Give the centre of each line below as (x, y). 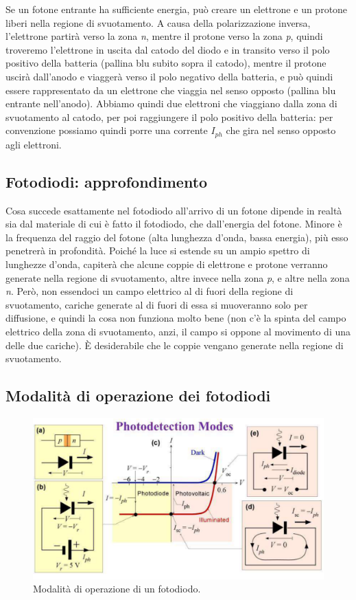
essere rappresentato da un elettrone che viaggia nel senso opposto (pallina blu (171, 90)
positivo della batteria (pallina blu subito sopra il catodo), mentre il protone (166, 63)
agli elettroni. (34, 144)
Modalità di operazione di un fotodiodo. (117, 589)
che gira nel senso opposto (281, 130)
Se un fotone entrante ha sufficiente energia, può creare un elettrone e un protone (177, 9)
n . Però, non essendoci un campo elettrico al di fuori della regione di (150, 291)
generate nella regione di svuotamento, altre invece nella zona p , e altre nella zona (178, 277)
